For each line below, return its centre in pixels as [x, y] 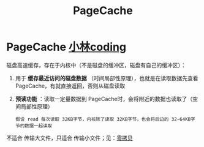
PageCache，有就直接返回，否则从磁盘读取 [70, 86]
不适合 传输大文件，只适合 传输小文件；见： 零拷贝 [70, 138]
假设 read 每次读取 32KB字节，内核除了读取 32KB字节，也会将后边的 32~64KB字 [105, 119]
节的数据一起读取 [33, 126]
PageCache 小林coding [66, 47]
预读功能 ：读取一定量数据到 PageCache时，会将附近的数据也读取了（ [104, 99]
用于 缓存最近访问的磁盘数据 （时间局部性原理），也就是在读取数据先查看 [107, 78]
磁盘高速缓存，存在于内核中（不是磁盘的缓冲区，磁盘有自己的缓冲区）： [96, 65]
